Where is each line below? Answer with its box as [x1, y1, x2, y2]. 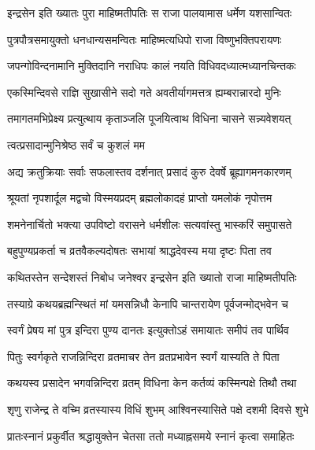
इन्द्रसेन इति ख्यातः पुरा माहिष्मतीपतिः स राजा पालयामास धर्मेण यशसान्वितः [7, 5, 292, 20]
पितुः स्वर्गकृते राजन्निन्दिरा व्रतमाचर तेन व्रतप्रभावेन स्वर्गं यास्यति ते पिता [7, 348, 280, 364]
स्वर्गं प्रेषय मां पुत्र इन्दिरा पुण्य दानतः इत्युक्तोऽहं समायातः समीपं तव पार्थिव [7, 322, 289, 338]
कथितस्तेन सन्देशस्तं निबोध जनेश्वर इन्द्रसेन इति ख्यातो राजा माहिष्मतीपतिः [7, 268, 297, 285]
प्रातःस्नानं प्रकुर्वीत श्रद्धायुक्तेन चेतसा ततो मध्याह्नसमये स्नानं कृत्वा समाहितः [7, 427, 295, 444]
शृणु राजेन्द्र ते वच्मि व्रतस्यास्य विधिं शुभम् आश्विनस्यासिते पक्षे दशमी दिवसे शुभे [7, 400, 309, 417]
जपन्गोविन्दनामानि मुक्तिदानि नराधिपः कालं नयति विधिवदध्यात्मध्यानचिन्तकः [7, 57, 296, 74]
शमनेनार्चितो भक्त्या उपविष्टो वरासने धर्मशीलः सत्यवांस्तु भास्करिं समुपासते [7, 216, 292, 232]
